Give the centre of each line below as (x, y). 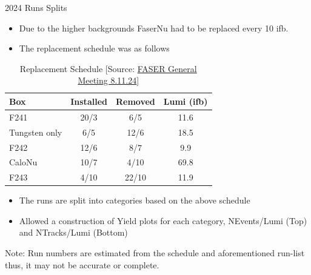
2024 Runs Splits (36, 7)
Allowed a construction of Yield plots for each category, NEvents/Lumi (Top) (163, 220)
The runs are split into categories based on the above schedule (135, 200)
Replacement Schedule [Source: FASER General (108, 68)
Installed (89, 101)
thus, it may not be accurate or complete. (82, 264)
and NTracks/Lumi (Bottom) (73, 232)
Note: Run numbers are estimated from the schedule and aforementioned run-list (155, 253)
